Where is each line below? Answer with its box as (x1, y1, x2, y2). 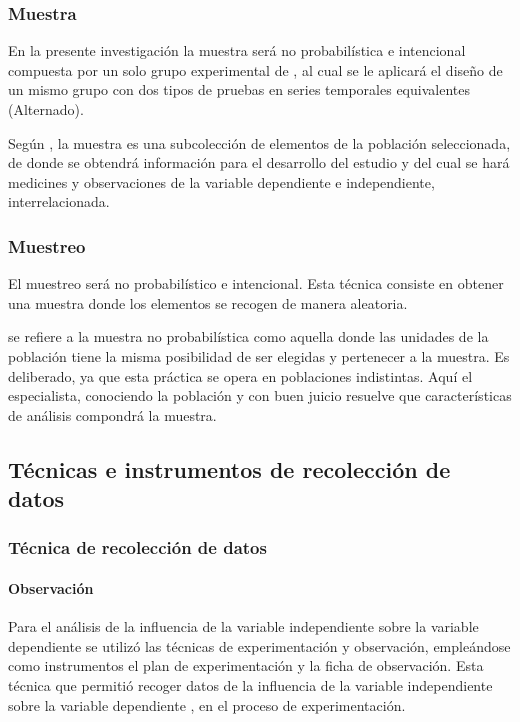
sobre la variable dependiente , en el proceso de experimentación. (8, 694, 406, 715)
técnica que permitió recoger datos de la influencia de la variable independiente (8, 674, 493, 695)
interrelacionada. (8, 191, 110, 212)
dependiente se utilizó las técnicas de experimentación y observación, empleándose (8, 635, 511, 656)
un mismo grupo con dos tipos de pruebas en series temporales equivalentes (8, 79, 470, 100)
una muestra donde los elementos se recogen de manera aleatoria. (8, 292, 408, 313)
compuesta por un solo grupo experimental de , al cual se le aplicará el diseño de (8, 59, 503, 80)
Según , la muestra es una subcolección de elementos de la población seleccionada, (8, 132, 511, 153)
